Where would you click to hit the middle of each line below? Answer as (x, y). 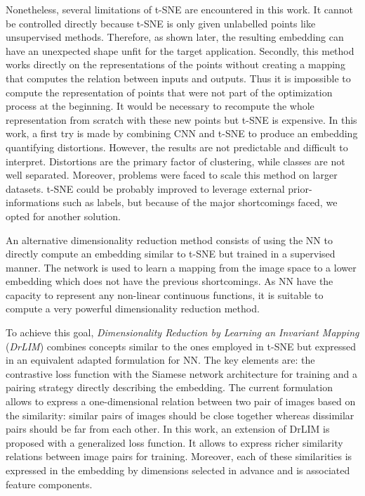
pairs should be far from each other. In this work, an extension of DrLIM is (168, 429)
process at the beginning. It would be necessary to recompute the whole (160, 106)
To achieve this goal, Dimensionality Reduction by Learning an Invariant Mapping (182, 332)
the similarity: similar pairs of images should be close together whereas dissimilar (180, 415)
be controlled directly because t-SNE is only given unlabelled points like (161, 23)
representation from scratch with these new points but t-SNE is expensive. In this (181, 119)
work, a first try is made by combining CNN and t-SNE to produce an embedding (182, 133)
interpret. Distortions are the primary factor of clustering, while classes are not (175, 161)
